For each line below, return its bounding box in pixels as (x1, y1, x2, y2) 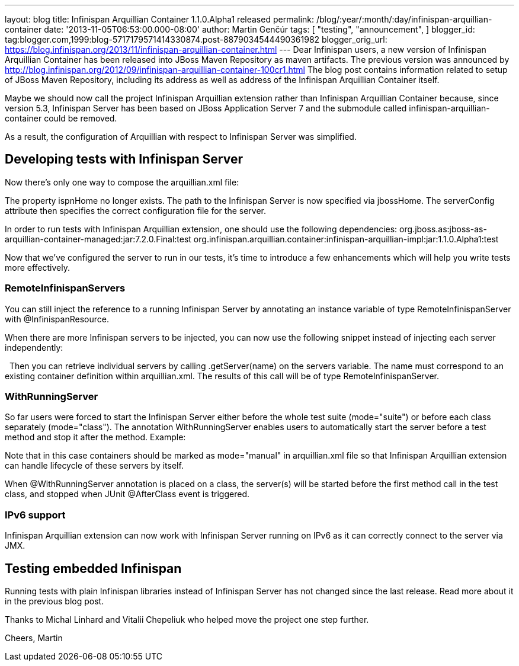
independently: (5, 342, 63, 353)
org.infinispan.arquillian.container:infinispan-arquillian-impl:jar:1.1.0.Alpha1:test (193, 233, 499, 244)
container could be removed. (5, 113, 117, 123)
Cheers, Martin (5, 632, 63, 643)
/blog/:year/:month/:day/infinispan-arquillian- (316, 14, 492, 24)
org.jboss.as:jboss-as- (399, 223, 487, 234)
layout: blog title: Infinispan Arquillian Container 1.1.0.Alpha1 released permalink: (5, 14, 315, 24)
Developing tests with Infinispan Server (5, 152, 244, 167)
